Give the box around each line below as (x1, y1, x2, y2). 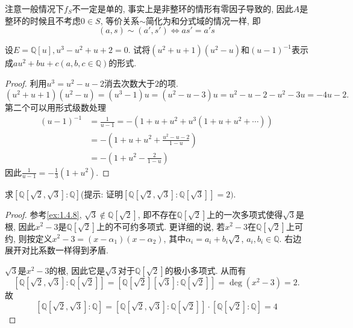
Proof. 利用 (5, 76, 47, 89)
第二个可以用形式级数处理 (5, 101, 106, 114)
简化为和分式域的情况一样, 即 (146, 14, 261, 26)
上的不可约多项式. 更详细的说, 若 (96, 220, 225, 232)
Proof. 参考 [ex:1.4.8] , (5, 208, 82, 220)
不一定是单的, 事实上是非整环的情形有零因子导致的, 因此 (72, 2, 293, 14)
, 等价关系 (100, 14, 140, 26)
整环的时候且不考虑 (5, 14, 81, 26)
